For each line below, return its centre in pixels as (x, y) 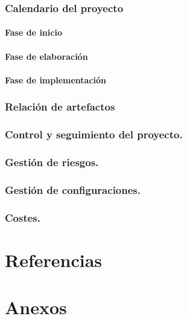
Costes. (23, 217)
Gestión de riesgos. (52, 162)
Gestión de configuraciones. (73, 189)
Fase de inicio (33, 32)
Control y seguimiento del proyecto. (94, 134)
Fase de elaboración (46, 56)
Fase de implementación (56, 79)
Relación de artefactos (60, 107)
